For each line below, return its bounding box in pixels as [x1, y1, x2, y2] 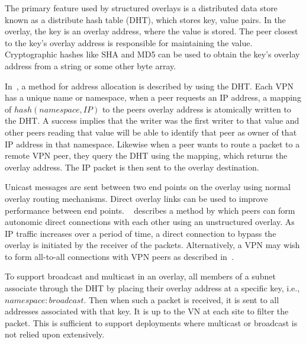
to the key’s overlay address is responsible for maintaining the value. [5, 36, 253, 49]
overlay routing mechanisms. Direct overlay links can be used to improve [5, 192, 268, 204]
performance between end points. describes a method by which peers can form [5, 204, 295, 216]
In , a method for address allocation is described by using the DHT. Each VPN [5, 79, 294, 92]
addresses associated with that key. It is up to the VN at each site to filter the [5, 305, 289, 317]
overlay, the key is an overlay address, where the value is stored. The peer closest [5, 25, 298, 37]
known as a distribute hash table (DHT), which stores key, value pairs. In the [5, 13, 286, 25]
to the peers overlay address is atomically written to [102, 102, 291, 115]
